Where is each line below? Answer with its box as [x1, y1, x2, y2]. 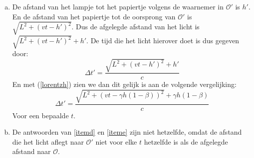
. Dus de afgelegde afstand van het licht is [71, 21, 200, 32]
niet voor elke [95, 136, 137, 147]
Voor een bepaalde [12, 110, 69, 120]
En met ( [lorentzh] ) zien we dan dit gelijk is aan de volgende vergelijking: [12, 79, 237, 89]
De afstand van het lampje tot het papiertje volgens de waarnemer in [12, 1, 224, 11]
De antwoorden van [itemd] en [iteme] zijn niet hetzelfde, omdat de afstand [12, 127, 242, 137]
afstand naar [12, 146, 51, 157]
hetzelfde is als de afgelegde [144, 136, 228, 147]
